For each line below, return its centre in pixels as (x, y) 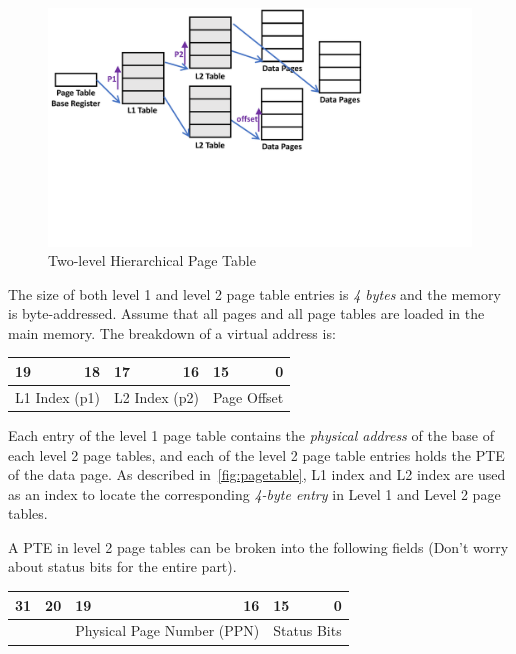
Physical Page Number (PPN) (167, 630)
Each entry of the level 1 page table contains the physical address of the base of (251, 434)
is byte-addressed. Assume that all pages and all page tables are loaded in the (246, 313)
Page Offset (248, 396)
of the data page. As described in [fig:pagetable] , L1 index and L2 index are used (257, 474)
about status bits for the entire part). (122, 566)
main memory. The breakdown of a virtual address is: (172, 332)
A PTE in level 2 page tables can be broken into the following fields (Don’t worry (258, 546)
